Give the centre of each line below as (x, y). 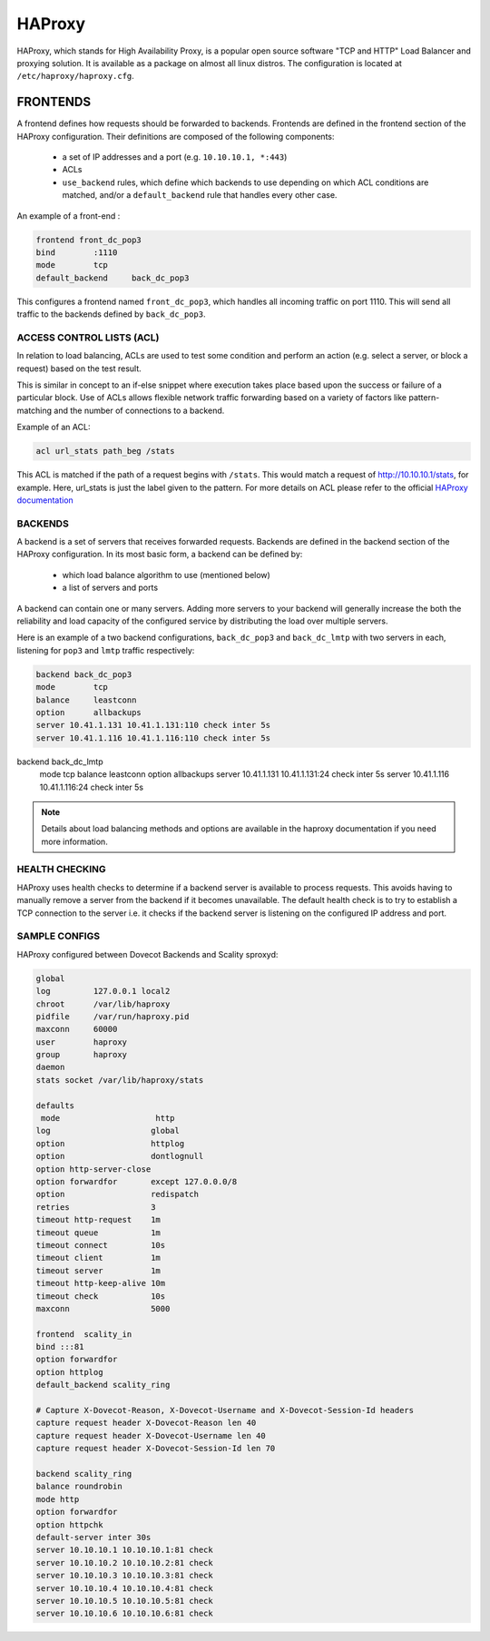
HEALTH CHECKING (61, 870)
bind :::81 (60, 1347)
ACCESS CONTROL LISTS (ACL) (88, 338)
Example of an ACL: (54, 427)
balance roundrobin (79, 1487)
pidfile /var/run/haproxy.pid (113, 1016)
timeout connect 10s (101, 1245)
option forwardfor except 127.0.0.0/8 (137, 1181)
